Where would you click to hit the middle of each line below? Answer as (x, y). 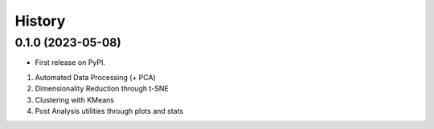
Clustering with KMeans (75, 99)
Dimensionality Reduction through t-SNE (102, 89)
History (40, 21)
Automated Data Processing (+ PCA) (95, 77)
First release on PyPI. (70, 62)
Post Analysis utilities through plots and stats (109, 111)
